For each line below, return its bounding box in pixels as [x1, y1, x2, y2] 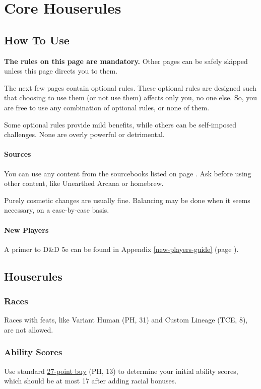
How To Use [4, 32, 70, 47]
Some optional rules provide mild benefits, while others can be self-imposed [4, 119, 236, 129]
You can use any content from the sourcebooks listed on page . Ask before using [4, 168, 251, 178]
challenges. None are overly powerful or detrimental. [4, 129, 165, 140]
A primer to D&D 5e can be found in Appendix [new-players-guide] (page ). [4, 243, 239, 254]
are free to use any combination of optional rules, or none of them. [4, 102, 210, 112]
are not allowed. [4, 324, 53, 335]
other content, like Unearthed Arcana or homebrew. [4, 178, 164, 188]
